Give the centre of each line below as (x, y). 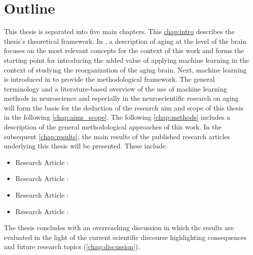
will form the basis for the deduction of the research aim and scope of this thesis (124, 107)
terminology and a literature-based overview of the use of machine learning (116, 88)
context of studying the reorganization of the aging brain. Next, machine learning (125, 69)
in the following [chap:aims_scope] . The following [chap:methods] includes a (117, 117)
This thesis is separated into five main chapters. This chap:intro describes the (119, 31)
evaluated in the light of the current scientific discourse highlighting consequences (125, 237)
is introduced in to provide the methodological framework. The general (109, 79)
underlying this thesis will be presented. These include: (86, 146)
